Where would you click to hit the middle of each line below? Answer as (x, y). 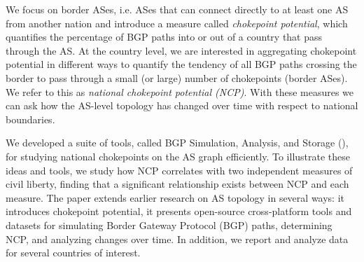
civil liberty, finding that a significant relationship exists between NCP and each (177, 184)
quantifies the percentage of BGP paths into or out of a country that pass (164, 37)
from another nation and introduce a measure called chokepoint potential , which (177, 23)
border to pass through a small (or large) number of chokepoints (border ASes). (177, 77)
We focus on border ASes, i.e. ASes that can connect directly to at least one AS (177, 9)
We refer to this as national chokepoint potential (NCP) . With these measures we (180, 91)
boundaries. (30, 119)
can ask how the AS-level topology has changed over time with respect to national (182, 105)
